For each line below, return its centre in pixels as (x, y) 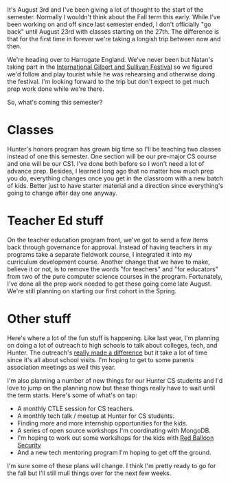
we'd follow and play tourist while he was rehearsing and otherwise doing (111, 74)
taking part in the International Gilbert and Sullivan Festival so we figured (110, 67)
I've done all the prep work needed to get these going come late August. (110, 284)
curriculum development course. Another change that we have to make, (109, 262)
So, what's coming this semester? (55, 103)
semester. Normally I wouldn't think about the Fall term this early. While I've (114, 17)
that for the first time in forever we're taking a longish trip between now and (114, 39)
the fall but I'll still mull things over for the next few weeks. (89, 473)
